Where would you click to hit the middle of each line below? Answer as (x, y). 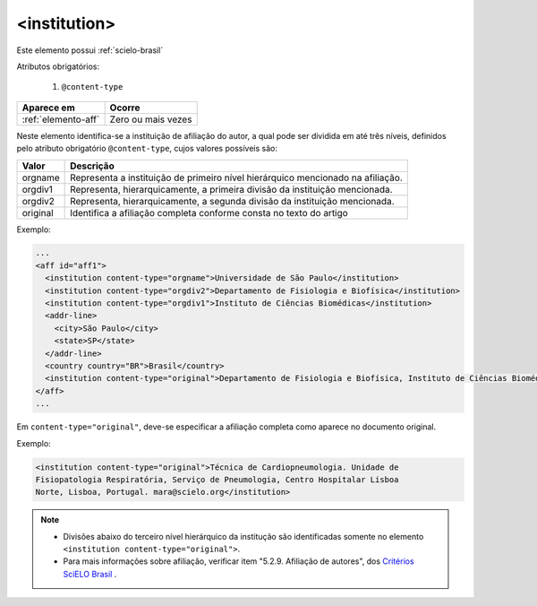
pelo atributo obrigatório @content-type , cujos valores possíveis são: (147, 149)
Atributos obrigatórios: (58, 66)
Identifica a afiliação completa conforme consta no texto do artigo (209, 212)
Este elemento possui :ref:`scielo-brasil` (90, 50)
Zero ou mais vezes (151, 119)
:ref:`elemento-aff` (61, 119)
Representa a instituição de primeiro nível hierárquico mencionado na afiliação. (236, 177)
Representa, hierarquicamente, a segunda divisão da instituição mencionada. (232, 201)
